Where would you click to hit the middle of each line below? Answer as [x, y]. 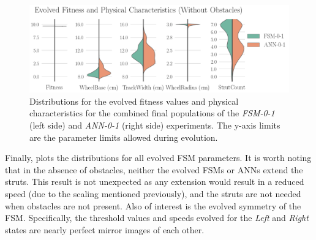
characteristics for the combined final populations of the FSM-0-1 [152, 113]
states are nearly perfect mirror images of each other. [105, 229]
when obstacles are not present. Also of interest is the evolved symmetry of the [153, 205]
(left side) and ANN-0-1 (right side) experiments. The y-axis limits [155, 125]
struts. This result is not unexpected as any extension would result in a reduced [155, 182]
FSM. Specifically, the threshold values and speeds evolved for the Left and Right [157, 218]
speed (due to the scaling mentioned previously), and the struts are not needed [153, 194]
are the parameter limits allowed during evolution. [124, 137]
